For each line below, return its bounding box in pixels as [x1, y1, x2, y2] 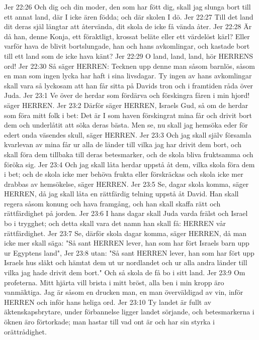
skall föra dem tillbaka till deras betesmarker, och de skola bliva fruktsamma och [4, 149, 253, 159]
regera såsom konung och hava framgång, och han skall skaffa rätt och [4, 198, 221, 208]
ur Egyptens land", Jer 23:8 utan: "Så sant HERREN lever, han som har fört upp [4, 247, 254, 258]
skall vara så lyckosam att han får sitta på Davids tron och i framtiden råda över [4, 80, 253, 90]
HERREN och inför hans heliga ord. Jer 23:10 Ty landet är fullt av [4, 296, 211, 307]
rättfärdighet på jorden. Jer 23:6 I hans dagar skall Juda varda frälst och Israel [4, 208, 248, 218]
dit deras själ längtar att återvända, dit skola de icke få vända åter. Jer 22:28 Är [4, 21, 252, 32]
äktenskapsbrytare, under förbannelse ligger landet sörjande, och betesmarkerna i [4, 306, 254, 317]
